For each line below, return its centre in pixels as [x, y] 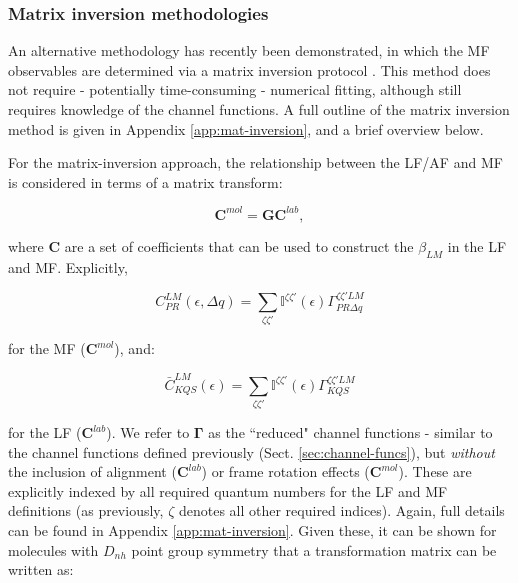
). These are [435, 471]
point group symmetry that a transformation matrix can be [314, 549]
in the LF [477, 245]
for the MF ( [47, 348]
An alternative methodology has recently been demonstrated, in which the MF [249, 50]
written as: [41, 569]
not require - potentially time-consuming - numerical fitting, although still [235, 89]
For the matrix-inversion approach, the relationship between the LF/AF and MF [255, 162]
